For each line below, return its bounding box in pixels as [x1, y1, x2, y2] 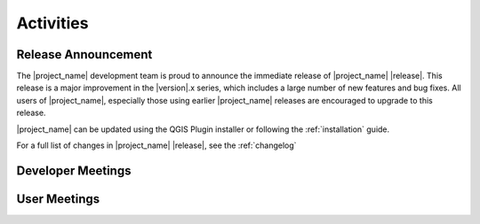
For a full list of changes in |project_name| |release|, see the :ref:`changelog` [16, 140, 297, 151]
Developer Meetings [16, 163, 132, 178]
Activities [16, 13, 89, 33]
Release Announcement [16, 47, 153, 62]
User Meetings [16, 191, 100, 206]
